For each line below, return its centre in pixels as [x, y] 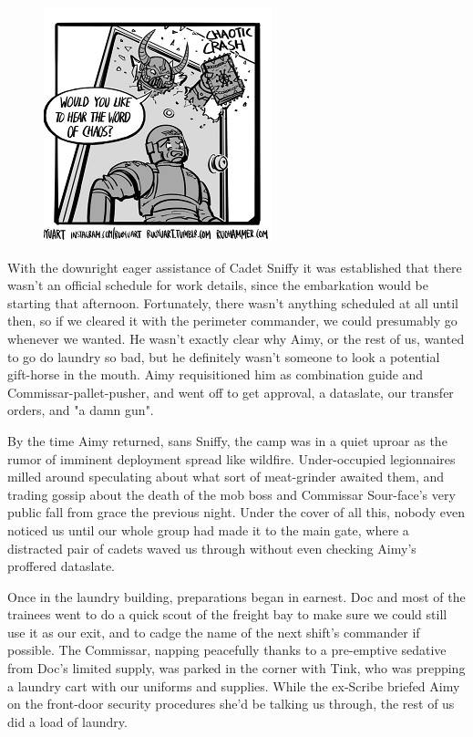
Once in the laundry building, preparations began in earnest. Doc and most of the [236, 596]
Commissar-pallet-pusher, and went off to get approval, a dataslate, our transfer [231, 392]
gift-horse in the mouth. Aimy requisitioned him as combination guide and [216, 374]
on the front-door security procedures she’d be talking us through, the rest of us [231, 704]
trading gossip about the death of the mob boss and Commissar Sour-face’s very [231, 494]
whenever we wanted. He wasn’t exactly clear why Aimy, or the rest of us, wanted [236, 338]
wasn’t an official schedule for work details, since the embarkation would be [218, 285]
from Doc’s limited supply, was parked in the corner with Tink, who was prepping [236, 668]
